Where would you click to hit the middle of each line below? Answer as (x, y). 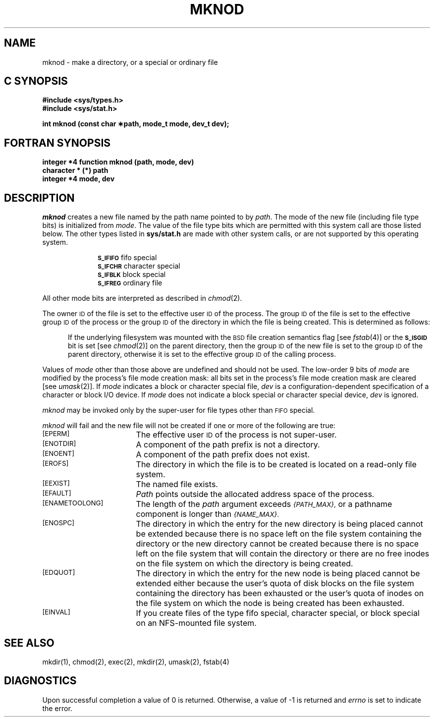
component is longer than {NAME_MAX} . (208, 514)
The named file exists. (177, 484)
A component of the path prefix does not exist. (223, 455)
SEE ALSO (29, 643)
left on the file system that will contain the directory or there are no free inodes (283, 554)
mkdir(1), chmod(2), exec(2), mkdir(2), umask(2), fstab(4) (136, 662)
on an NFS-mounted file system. (196, 623)
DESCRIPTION (39, 198)
